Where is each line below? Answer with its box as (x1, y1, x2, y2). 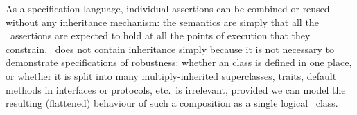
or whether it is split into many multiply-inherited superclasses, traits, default (6, 68, 337, 83)
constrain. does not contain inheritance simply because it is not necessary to (6, 41, 334, 56)
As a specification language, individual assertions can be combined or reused (6, 1, 330, 15)
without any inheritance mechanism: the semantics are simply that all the (6, 14, 319, 29)
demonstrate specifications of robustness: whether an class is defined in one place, (6, 55, 352, 70)
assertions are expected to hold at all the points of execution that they (10, 28, 311, 43)
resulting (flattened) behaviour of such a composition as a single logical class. (6, 96, 338, 110)
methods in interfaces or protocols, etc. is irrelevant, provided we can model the (6, 82, 346, 96)
